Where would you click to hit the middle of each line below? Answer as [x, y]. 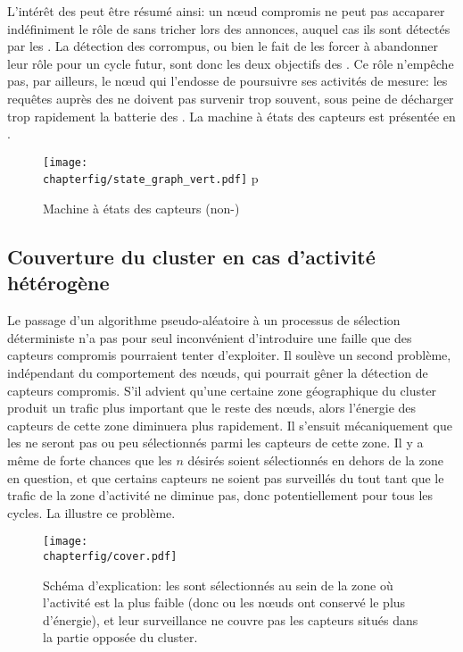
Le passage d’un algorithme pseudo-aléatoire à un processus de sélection [204, 320]
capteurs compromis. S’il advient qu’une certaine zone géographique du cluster [222, 390]
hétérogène [58, 283]
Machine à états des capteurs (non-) [141, 209]
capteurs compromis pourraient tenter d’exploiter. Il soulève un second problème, [229, 355]
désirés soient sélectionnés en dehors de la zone [315, 460]
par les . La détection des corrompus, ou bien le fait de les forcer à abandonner [223, 46]
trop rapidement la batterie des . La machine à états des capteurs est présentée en [231, 116]
